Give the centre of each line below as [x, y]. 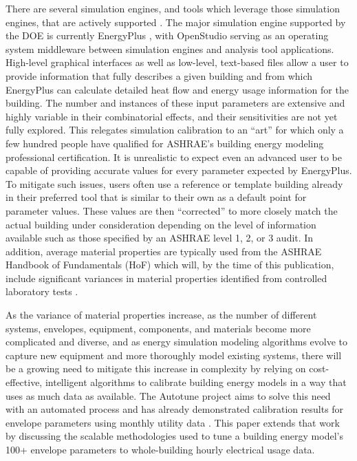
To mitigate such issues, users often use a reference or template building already [174, 183]
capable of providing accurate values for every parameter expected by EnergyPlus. [179, 170]
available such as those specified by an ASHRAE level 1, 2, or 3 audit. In [160, 238]
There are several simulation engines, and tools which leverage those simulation [173, 8]
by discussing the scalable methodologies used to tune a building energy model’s [174, 436]
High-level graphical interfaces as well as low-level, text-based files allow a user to [177, 62]
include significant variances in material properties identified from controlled [166, 278]
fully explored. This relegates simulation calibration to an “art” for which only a [175, 130]
